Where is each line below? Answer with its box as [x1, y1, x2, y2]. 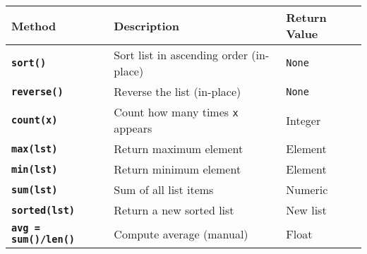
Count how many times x [114, 104, 239, 120]
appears [114, 120, 152, 136]
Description [114, 17, 179, 34]
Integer [286, 111, 321, 128]
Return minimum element [114, 161, 241, 177]
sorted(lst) [11, 204, 76, 216]
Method [11, 17, 56, 34]
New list [286, 202, 327, 218]
